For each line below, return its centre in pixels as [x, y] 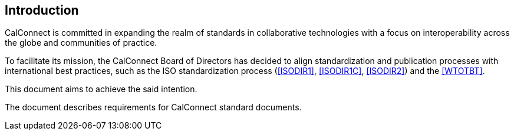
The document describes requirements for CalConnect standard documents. [153, 107]
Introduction [42, 10]
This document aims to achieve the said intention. [101, 89]
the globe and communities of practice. [81, 43]
